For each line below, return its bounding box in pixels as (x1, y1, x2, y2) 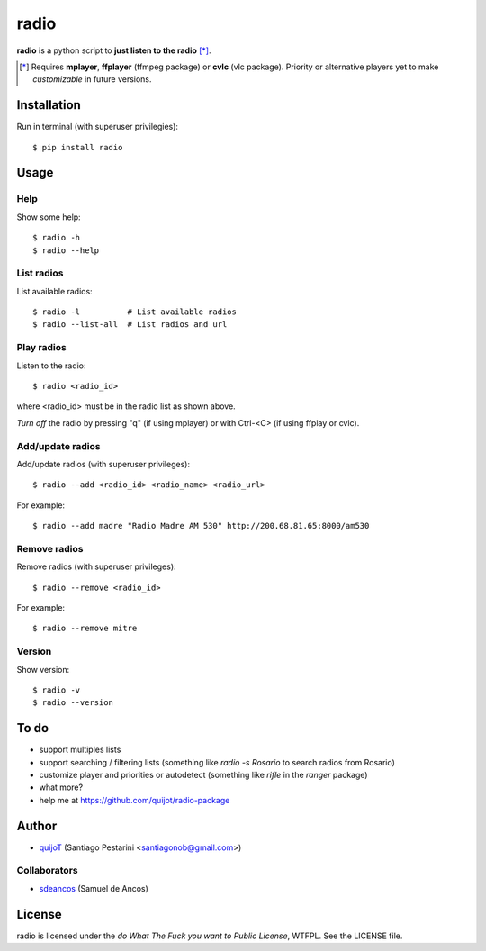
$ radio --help (32, 245, 100, 256)
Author (16, 818, 58, 833)
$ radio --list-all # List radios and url (32, 320, 228, 330)
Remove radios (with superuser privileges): (16, 561, 176, 572)
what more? (39, 782, 84, 792)
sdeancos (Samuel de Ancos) (39, 883, 148, 893)
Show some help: (16, 212, 81, 222)
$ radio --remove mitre (32, 623, 138, 634)
